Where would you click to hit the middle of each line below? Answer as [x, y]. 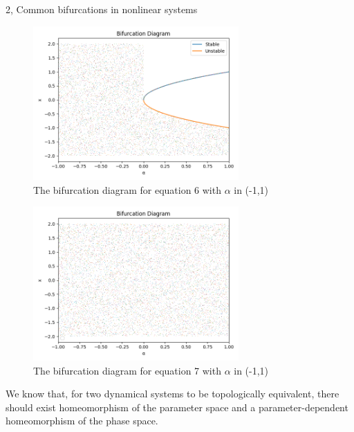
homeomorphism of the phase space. [82, 421]
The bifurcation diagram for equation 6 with [127, 189]
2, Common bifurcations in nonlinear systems [102, 9]
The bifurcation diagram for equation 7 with [127, 370]
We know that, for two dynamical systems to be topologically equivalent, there [173, 394]
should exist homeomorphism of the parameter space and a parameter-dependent [177, 407]
